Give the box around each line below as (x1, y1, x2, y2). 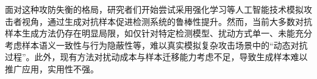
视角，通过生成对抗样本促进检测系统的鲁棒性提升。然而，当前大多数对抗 (21, 15, 312, 27)
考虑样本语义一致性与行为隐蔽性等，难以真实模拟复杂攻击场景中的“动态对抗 (5, 38, 308, 51)
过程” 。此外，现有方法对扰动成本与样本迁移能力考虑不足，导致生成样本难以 (5, 50, 308, 63)
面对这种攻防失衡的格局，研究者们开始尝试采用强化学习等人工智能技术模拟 (5, 3, 304, 15)
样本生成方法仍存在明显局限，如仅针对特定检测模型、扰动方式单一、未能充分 (5, 27, 312, 39)
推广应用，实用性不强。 (5, 62, 99, 75)
